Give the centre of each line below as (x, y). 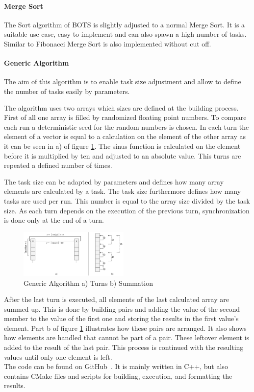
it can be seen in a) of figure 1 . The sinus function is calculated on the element (122, 146)
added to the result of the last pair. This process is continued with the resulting (124, 347)
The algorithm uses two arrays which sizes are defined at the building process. (121, 107)
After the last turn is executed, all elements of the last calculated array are (116, 299)
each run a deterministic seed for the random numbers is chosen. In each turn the (127, 127)
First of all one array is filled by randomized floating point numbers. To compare (125, 117)
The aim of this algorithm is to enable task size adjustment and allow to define (123, 81)
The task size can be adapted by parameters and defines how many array (114, 181)
